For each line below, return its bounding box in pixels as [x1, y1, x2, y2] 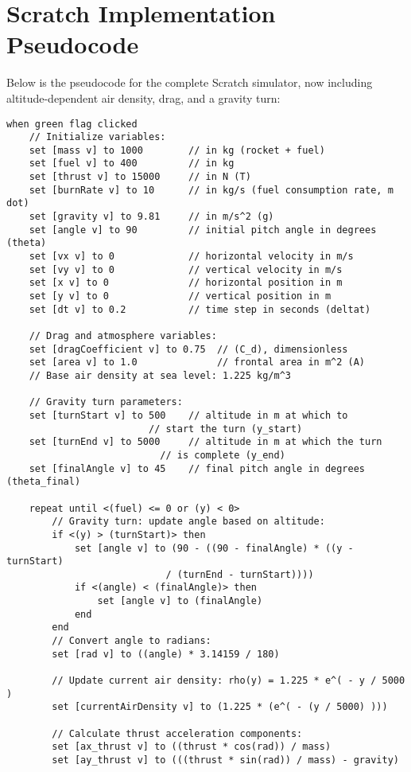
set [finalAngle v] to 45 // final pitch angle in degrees [29, 462, 366, 474]
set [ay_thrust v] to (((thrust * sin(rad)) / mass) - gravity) [52, 754, 399, 766]
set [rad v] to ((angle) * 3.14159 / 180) [52, 648, 280, 660]
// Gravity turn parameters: [29, 396, 183, 408]
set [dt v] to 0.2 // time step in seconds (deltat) [29, 303, 371, 315]
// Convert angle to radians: [52, 635, 211, 647]
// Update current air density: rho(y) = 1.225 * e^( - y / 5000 [52, 675, 405, 687]
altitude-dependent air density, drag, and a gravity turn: [6, 89, 281, 106]
